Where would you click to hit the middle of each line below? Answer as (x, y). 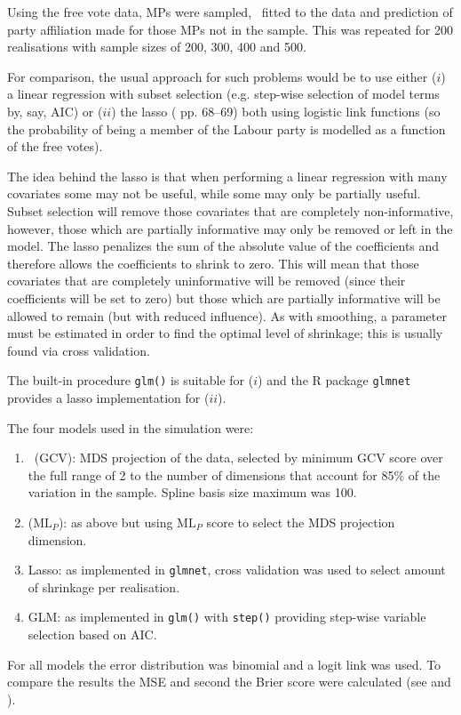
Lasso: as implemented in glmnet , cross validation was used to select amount (237, 570)
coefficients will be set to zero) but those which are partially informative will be (224, 297)
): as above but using (115, 522)
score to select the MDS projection (301, 522)
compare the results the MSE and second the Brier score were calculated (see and (229, 682)
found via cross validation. (79, 350)
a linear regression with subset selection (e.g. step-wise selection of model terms (223, 94)
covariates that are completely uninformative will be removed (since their (207, 281)
